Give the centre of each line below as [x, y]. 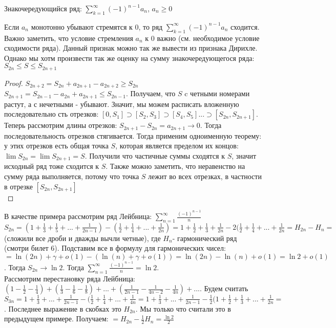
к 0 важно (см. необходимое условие [202, 38]
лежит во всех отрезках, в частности [205, 176]
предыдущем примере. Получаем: [56, 319]
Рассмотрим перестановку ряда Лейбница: [70, 278]
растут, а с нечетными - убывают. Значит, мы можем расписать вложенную [122, 104]
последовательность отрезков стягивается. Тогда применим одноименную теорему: [133, 135]
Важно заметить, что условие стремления [69, 38]
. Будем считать [224, 288]
